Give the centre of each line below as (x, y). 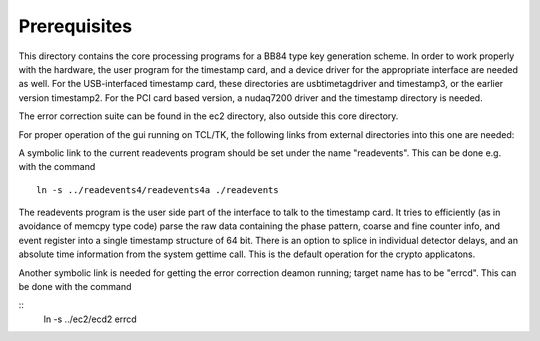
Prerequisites (75, 26)
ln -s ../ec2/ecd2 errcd (90, 319)
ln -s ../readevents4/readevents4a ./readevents (157, 189)
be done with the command (75, 287)
